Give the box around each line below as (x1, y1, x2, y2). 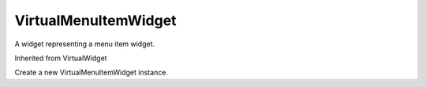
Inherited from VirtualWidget (14, 53, 107, 63)
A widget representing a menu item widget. (14, 39, 155, 49)
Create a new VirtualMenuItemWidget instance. (14, 67, 169, 78)
